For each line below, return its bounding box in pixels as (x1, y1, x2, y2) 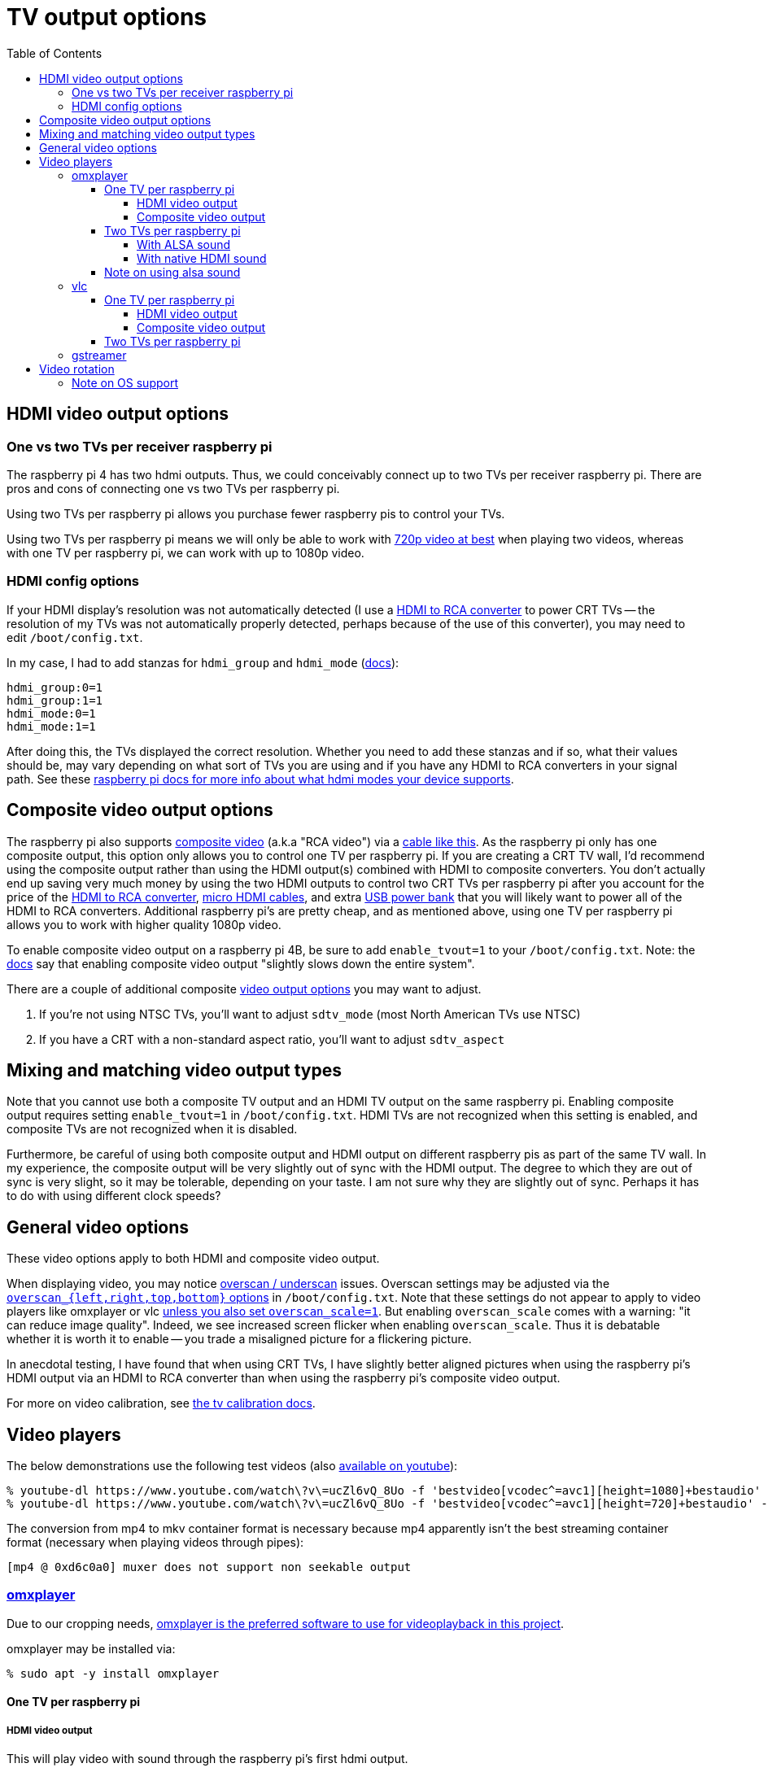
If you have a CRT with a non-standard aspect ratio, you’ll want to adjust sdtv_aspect (39, 1032, 505, 1046)
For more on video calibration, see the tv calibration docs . (7, 1396, 316, 1411)
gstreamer (72, 347, 127, 362)
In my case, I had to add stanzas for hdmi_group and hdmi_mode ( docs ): (7, 655, 399, 670)
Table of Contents (7, 46, 103, 60)
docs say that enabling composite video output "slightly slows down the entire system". (7, 956, 475, 971)
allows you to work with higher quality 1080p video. (7, 917, 281, 932)
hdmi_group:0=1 (7, 680, 103, 694)
